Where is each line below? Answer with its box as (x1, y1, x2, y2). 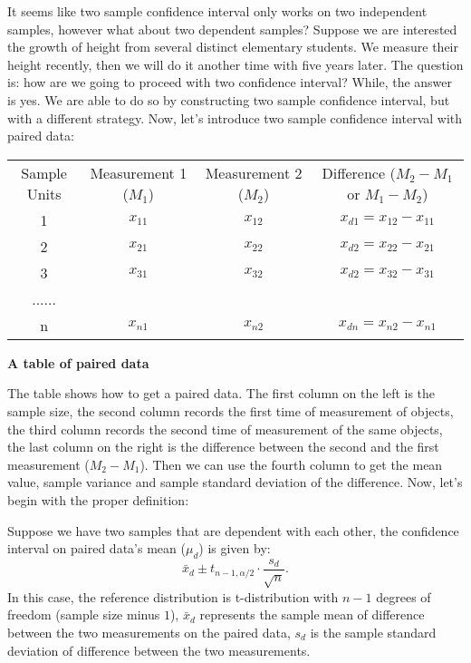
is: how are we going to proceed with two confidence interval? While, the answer (7, 73, 453, 92)
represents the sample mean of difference (199, 605, 425, 624)
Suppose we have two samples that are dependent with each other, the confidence (7, 521, 459, 540)
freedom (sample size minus (7, 605, 160, 624)
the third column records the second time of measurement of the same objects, (7, 419, 443, 438)
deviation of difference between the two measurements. (7, 640, 311, 659)
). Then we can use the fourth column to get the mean (139, 454, 443, 473)
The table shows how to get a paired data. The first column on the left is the (7, 384, 436, 403)
